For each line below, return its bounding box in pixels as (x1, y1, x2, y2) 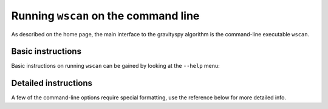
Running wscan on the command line (11, 9, 200, 22)
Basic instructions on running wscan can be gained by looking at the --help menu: (11, 62, 220, 70)
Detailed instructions (11, 78, 93, 88)
